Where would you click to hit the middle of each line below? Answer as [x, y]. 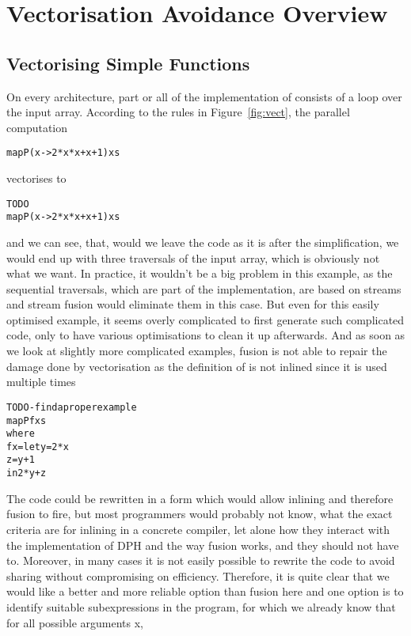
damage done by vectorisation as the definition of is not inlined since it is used [197, 366]
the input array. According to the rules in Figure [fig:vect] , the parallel [178, 112]
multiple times [41, 382]
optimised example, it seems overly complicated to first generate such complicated [205, 319]
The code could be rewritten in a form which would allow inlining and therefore [200, 498]
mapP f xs [27, 420]
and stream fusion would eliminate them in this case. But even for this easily [193, 304]
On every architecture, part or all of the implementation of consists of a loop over [204, 96]
